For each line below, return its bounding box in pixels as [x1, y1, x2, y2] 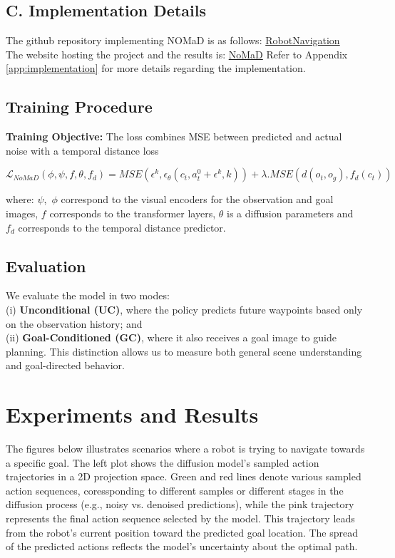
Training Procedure [6, 95, 153, 118]
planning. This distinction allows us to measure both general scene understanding [6, 343, 362, 358]
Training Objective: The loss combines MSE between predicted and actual [6, 129, 342, 144]
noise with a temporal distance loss [6, 143, 159, 157]
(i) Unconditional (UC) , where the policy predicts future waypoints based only [6, 301, 363, 316]
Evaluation [6, 254, 86, 277]
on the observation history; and [6, 316, 143, 331]
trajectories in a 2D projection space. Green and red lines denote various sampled [6, 469, 361, 484]
